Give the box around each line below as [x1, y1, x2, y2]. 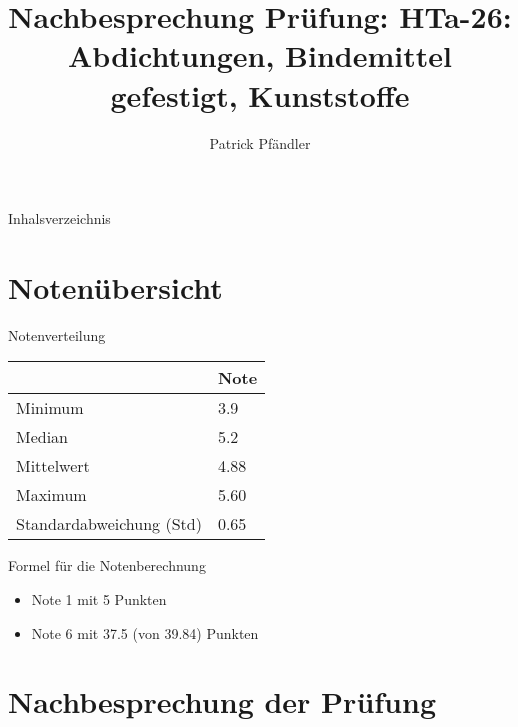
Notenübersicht [8, 266, 223, 307]
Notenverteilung [8, 324, 106, 345]
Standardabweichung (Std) [16, 512, 202, 536]
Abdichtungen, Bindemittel [68, 35, 452, 76]
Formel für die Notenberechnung [8, 555, 206, 576]
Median [16, 425, 69, 449]
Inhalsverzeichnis [8, 208, 111, 229]
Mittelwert [16, 454, 90, 478]
